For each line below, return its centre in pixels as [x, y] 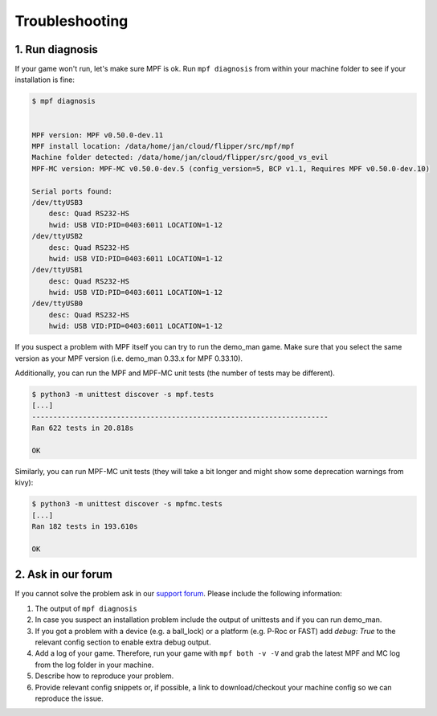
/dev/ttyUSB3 [57, 202]
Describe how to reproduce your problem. [104, 676]
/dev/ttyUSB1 [57, 270]
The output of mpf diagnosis [86, 608]
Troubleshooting [71, 21]
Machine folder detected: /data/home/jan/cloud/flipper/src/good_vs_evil [180, 158]
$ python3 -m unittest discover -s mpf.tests [123, 394]
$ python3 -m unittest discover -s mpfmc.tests [127, 504]
